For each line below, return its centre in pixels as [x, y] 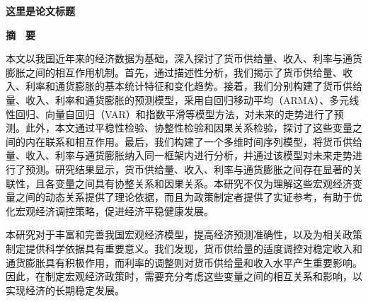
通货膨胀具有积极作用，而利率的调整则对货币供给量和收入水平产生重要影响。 [184, 262]
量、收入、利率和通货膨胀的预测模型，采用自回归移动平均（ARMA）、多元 [178, 99]
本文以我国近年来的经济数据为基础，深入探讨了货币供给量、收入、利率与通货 [184, 58]
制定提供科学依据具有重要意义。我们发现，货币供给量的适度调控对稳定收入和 [184, 248]
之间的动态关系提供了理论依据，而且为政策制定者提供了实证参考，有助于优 [189, 197]
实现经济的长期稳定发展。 [65, 290]
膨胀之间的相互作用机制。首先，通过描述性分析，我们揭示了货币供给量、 [174, 72]
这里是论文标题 [40, 11]
